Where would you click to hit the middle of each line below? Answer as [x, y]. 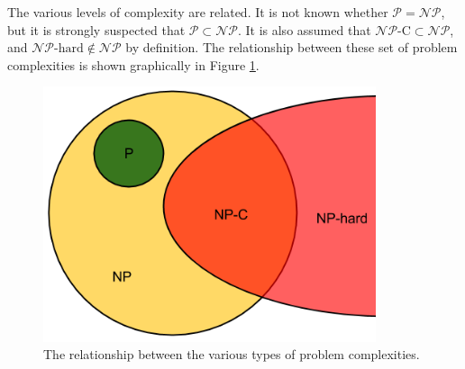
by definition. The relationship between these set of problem [292, 47]
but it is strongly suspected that [96, 29]
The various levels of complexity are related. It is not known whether [198, 12]
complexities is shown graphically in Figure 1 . [133, 64]
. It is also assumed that [304, 29]
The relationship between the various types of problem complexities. [232, 354]
